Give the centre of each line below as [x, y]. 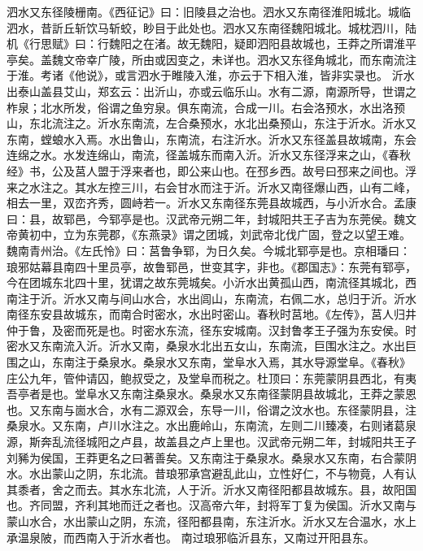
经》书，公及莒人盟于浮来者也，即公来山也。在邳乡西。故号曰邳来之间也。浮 [211, 170]
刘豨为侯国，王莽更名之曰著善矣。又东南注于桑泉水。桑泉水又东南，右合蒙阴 [211, 457]
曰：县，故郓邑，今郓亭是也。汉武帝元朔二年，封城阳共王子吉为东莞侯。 [200, 218]
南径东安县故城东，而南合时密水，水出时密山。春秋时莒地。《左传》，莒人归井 [211, 314]
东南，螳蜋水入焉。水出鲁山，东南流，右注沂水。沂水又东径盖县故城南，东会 [211, 139]
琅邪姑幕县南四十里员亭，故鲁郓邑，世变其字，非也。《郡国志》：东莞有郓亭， [211, 266]
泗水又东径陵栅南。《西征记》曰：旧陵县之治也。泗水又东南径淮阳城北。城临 [209, 11]
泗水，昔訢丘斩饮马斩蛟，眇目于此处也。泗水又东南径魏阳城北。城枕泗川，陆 [211, 27]
